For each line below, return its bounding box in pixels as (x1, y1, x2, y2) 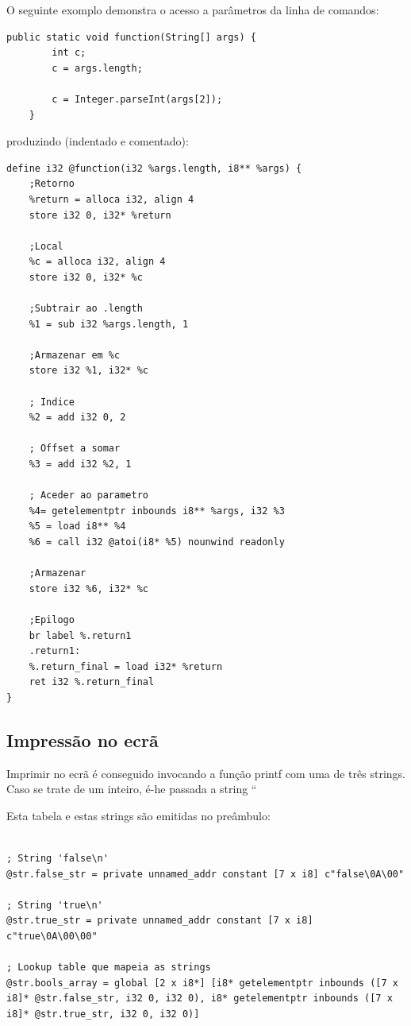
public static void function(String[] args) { (6, 31, 256, 43)
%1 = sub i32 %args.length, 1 (29, 318, 189, 330)
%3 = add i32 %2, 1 (29, 459, 132, 470)
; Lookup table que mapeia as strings (6, 962, 211, 974)
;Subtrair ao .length (29, 303, 143, 315)
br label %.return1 (29, 629, 132, 641)
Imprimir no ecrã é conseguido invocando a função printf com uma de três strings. (6, 765, 405, 781)
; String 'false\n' (6, 853, 109, 865)
